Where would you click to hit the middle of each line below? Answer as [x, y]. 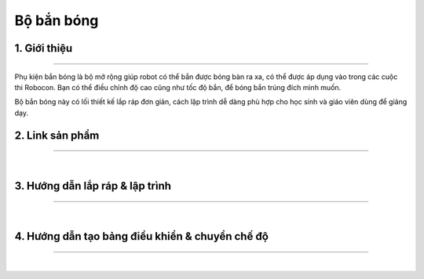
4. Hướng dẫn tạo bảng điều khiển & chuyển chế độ [141, 236]
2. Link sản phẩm [57, 135]
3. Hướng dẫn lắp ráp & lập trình [93, 185]
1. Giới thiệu [44, 48]
